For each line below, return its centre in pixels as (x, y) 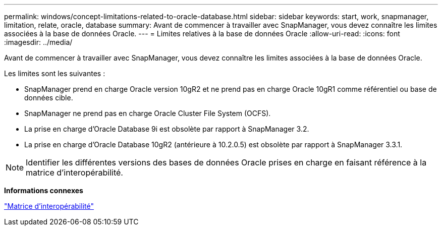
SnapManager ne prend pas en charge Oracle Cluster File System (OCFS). (148, 113)
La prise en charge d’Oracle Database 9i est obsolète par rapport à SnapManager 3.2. (167, 129)
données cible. (49, 98)
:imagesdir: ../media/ (38, 42)
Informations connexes (44, 190)
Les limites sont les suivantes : (55, 73)
